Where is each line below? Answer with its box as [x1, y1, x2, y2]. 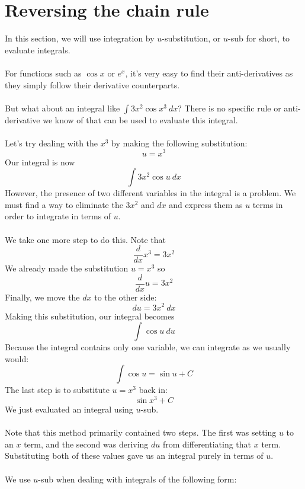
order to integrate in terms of [5, 210, 111, 222]
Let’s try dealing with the [5, 136, 98, 149]
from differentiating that [162, 437, 252, 450]
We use [5, 472, 31, 485]
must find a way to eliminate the [5, 198, 123, 210]
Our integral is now [5, 155, 75, 168]
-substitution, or [162, 32, 221, 44]
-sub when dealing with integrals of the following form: [38, 472, 237, 485]
